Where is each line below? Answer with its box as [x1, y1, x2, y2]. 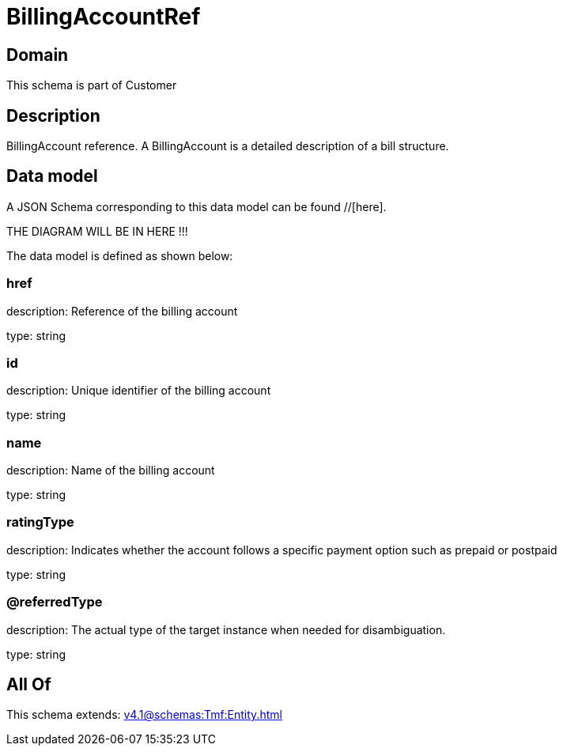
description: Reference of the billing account [6, 304, 238, 318]
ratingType [6, 514, 74, 531]
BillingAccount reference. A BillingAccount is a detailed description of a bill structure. [6, 139, 449, 153]
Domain [6, 44, 69, 65]
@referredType [6, 594, 103, 610]
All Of [6, 675, 51, 695]
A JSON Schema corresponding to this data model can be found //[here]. [6, 199, 387, 214]
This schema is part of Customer [6, 78, 177, 93]
